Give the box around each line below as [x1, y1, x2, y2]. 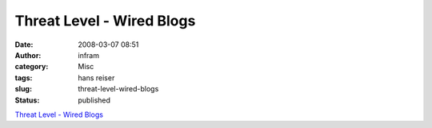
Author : [14, 50, 42, 60]
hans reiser [78, 72, 115, 83]
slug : [14, 84, 32, 94]
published [78, 95, 111, 105]
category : [14, 62, 49, 72]
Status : [14, 95, 40, 105]
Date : [14, 40, 34, 49]
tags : [14, 72, 33, 83]
